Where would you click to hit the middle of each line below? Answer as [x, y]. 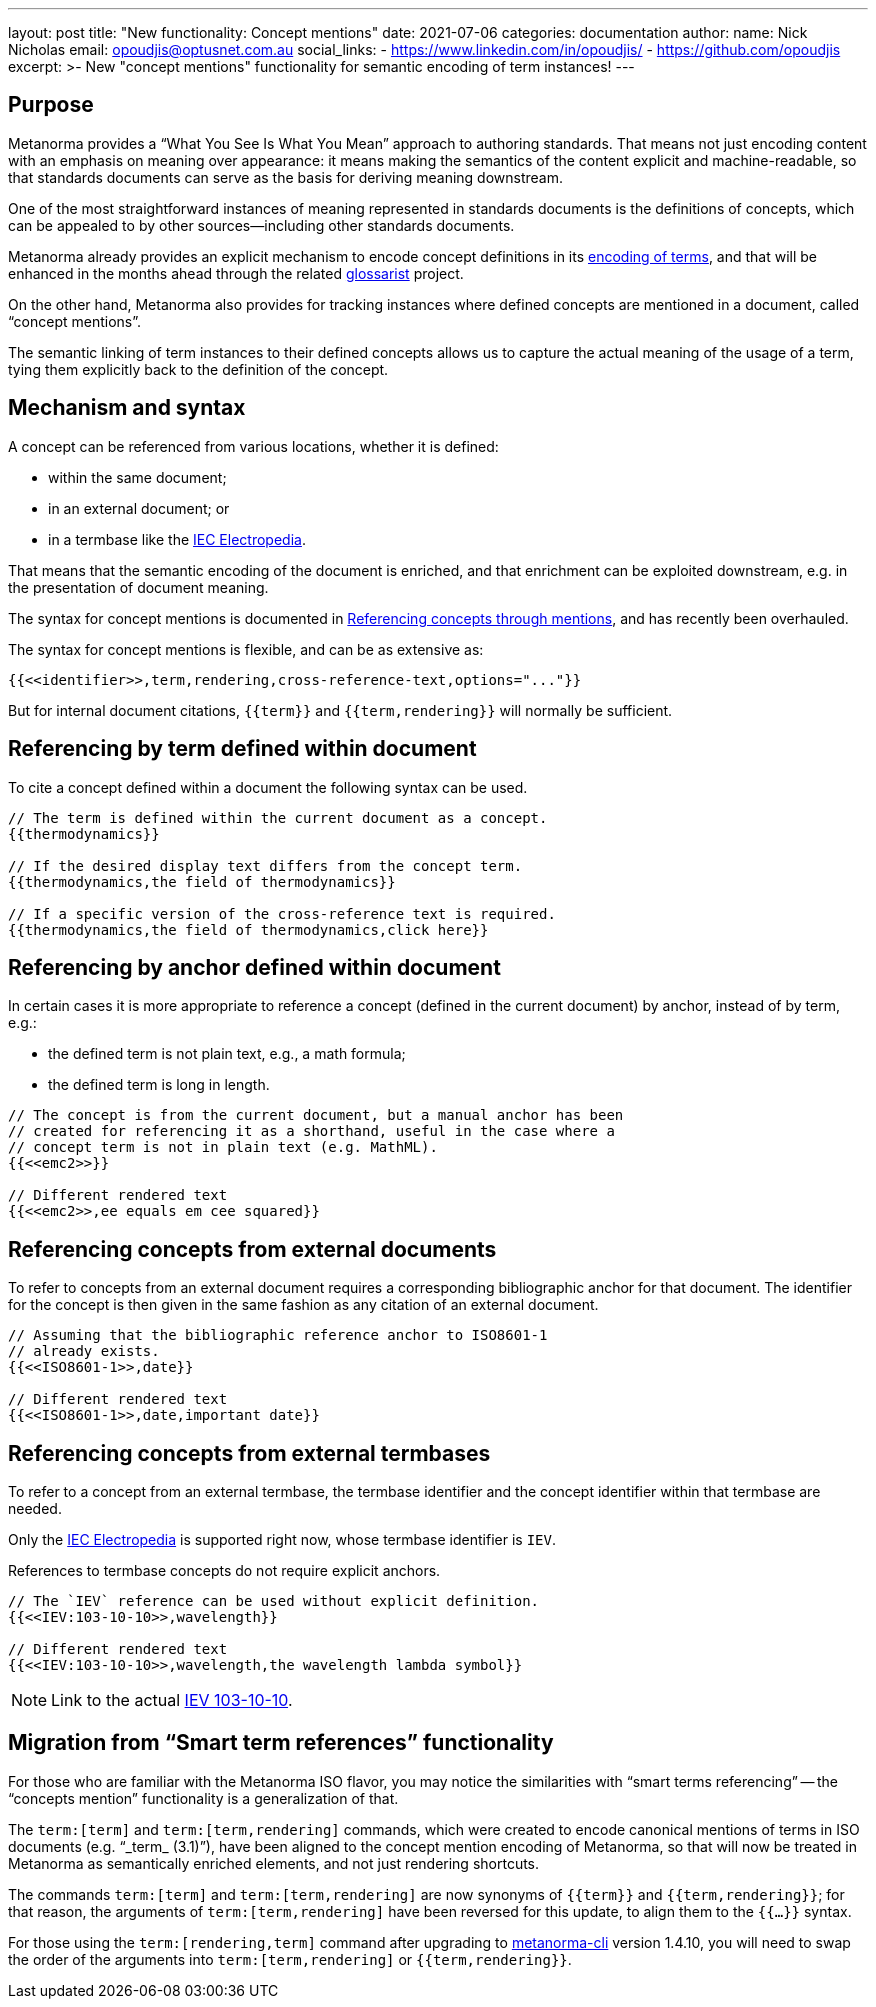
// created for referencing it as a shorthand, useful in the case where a [311, 1131]
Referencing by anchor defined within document [254, 967]
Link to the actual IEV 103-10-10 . [172, 1700]
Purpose [51, 105]
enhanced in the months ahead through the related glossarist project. [236, 273]
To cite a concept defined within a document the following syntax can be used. [268, 787]
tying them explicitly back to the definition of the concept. [198, 369]
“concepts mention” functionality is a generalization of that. [203, 1798]
